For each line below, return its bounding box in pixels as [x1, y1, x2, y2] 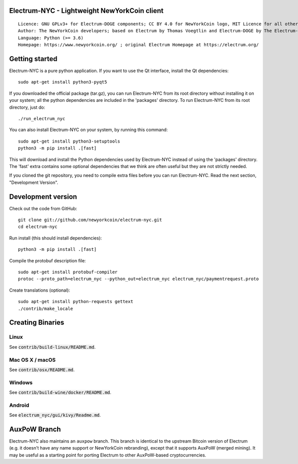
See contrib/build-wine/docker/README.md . [9, 389, 112, 395]
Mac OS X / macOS [9, 356, 56, 363]
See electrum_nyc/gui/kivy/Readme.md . [9, 412, 101, 418]
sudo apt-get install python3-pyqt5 [18, 79, 107, 85]
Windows [9, 379, 33, 386]
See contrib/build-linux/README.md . [9, 344, 96, 350]
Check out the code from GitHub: [9, 205, 77, 211]
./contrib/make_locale [18, 306, 74, 311]
